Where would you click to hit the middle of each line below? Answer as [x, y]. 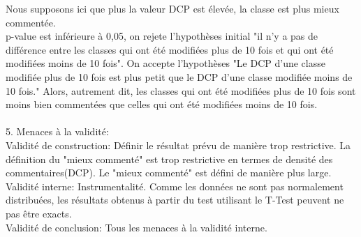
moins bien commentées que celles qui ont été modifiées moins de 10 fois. [162, 104]
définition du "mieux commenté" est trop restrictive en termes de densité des [169, 159]
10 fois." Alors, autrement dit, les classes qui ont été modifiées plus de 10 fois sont [181, 90]
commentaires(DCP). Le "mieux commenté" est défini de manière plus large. [169, 173]
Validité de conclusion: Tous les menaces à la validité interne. [137, 227]
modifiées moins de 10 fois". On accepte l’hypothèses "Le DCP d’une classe [165, 63]
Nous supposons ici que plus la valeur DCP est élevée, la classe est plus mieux [172, 8]
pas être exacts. [39, 213]
